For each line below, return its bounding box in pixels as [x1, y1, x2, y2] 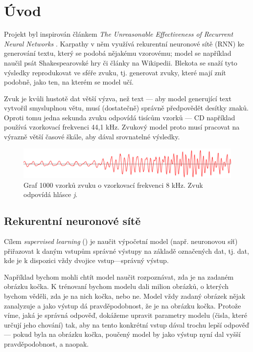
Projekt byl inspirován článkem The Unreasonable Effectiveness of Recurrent [4, 29, 233, 39]
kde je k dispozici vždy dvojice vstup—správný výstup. [4, 255, 169, 265]
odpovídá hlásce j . [23, 189, 78, 199]
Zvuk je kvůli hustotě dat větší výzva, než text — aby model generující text [4, 93, 231, 103]
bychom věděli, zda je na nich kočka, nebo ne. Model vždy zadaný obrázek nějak [4, 291, 246, 301]
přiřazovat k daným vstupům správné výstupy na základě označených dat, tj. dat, [4, 245, 249, 256]
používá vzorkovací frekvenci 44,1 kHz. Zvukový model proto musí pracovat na [4, 122, 240, 132]
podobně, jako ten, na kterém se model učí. [4, 77, 134, 87]
